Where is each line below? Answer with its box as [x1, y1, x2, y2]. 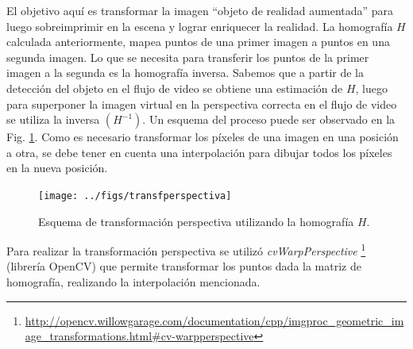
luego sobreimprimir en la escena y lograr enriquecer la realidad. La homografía [6, 17, 393, 34]
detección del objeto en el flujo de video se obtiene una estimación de [6, 79, 343, 96]
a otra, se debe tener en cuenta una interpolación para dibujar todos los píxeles [6, 144, 392, 160]
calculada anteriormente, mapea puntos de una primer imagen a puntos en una [6, 33, 390, 50]
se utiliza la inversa [6, 111, 100, 128]
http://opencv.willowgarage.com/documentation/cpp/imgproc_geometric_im [25, 312, 404, 328]
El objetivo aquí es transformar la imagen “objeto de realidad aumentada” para [6, 2, 394, 18]
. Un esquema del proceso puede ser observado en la [142, 111, 396, 128]
